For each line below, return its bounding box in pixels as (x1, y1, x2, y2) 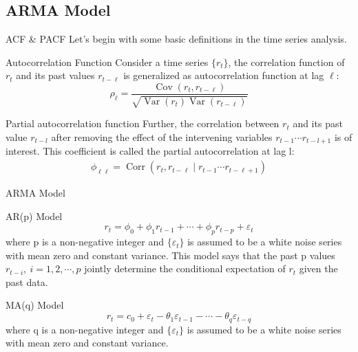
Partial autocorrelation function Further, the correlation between (6, 116, 280, 131)
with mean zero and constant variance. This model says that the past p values (6, 247, 335, 262)
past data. (6, 274, 48, 289)
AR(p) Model (6, 208, 63, 223)
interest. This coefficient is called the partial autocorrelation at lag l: (6, 144, 295, 158)
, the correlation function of (228, 54, 345, 69)
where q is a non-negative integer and (6, 322, 164, 336)
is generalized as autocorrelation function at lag (123, 68, 324, 82)
